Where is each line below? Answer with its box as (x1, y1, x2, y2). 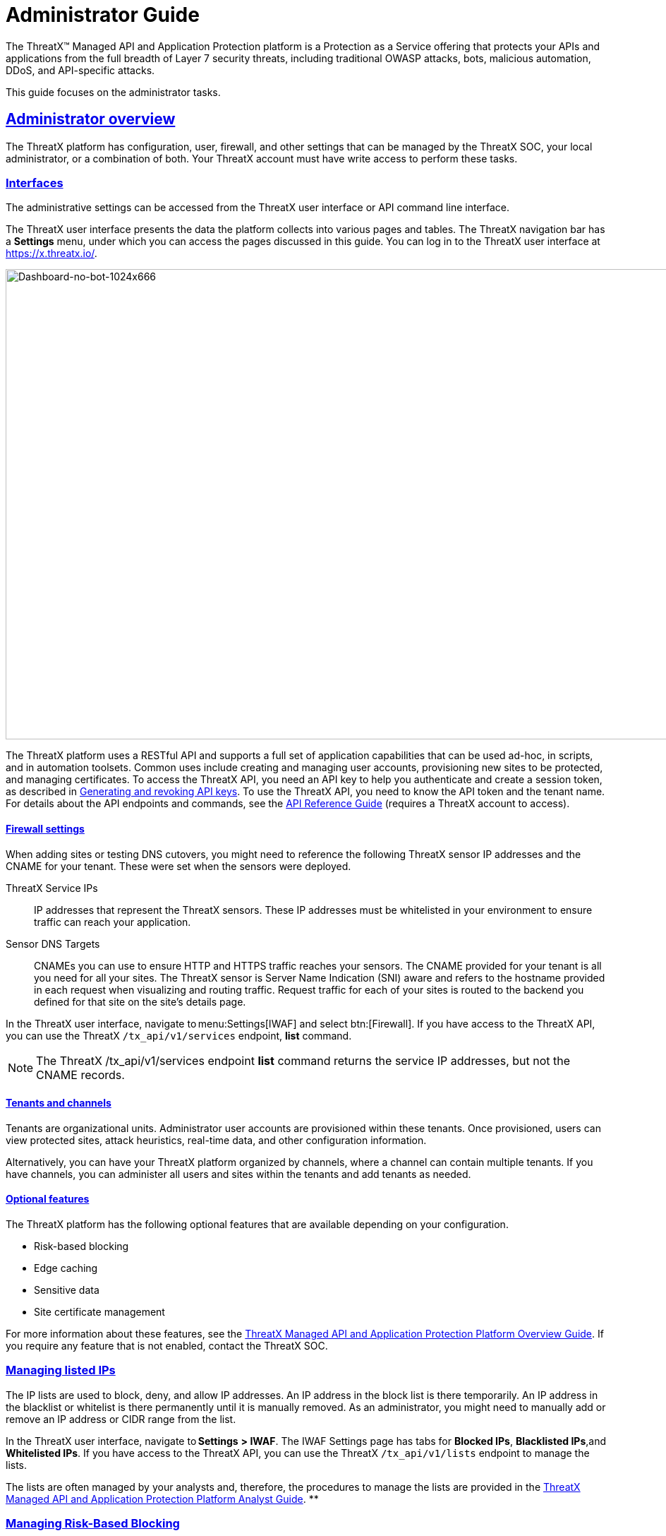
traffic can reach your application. (34, 915, 191, 928)
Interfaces (6, 175, 63, 190)
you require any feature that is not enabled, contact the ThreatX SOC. (6, 1340, 328, 1352)
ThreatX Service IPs (6, 881, 98, 894)
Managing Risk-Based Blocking (6, 1516, 180, 1531)
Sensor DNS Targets (6, 937, 100, 950)
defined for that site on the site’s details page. (34, 995, 246, 1008)
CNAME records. (36, 1067, 125, 1082)
